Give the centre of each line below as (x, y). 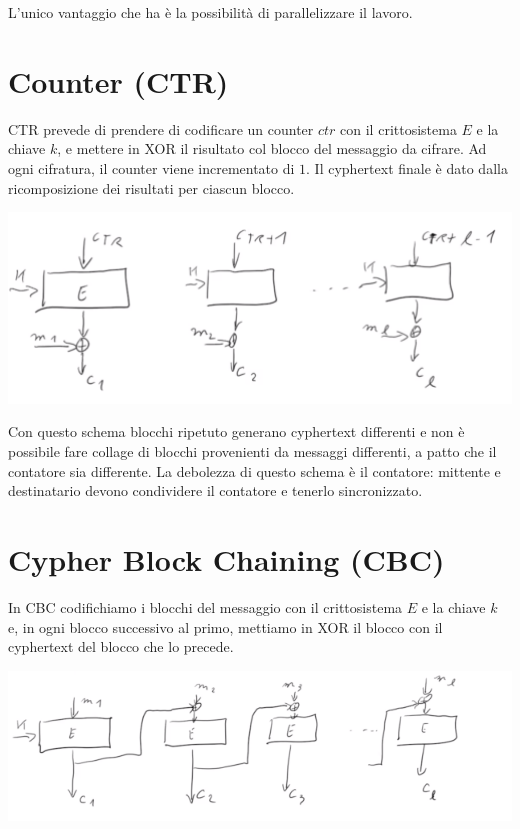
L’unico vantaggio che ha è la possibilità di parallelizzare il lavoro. (210, 12)
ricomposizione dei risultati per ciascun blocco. (151, 187)
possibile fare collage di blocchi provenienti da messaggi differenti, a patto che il (252, 451)
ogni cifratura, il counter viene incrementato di (151, 167)
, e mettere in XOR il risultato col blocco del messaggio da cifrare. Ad (272, 148)
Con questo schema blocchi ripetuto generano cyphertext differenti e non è (236, 431)
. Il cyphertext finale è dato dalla (407, 167)
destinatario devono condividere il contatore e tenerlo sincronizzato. (215, 490)
